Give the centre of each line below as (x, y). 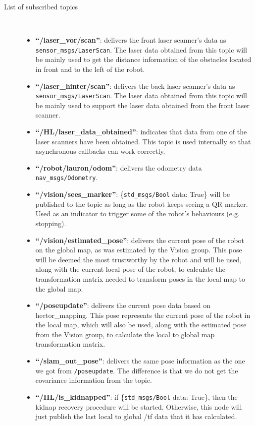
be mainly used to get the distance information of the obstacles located (143, 59)
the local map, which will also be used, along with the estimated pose (141, 325)
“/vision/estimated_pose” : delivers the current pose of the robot (140, 240)
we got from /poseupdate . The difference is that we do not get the (137, 370)
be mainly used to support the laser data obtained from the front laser (142, 105)
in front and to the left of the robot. (90, 69)
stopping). (51, 223)
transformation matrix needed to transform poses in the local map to (140, 278)
